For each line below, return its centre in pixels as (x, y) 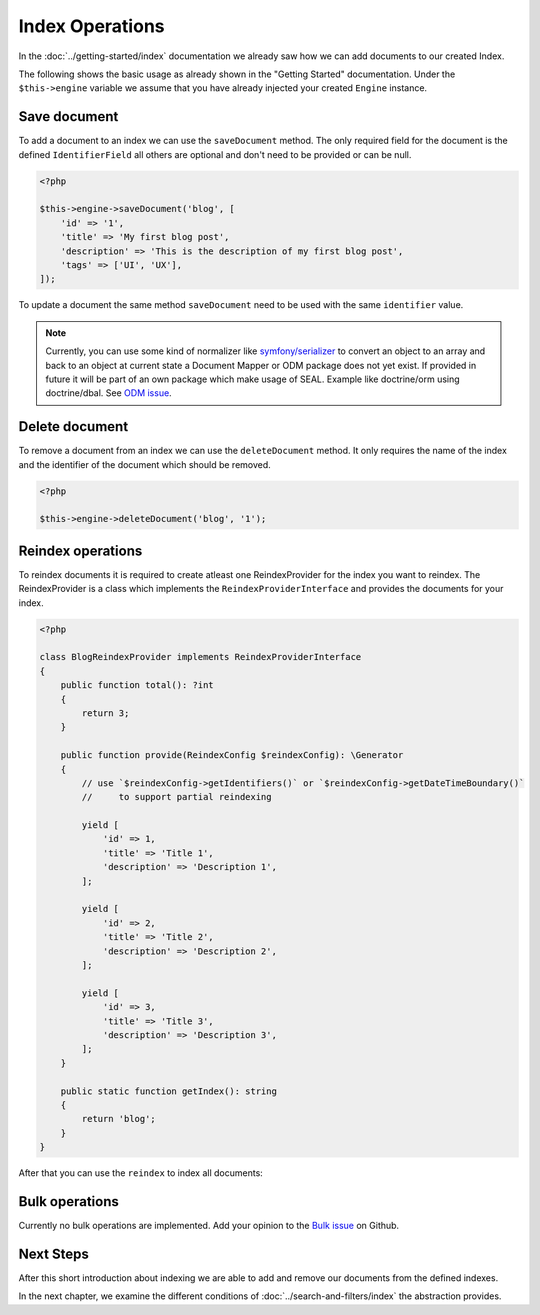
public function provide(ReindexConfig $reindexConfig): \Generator (232, 755)
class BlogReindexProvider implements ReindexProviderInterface (200, 657)
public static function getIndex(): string (168, 1091)
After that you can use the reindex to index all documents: (141, 1173)
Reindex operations (80, 550)
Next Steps (53, 1253)
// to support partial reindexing (176, 797)
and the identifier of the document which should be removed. (145, 464)
